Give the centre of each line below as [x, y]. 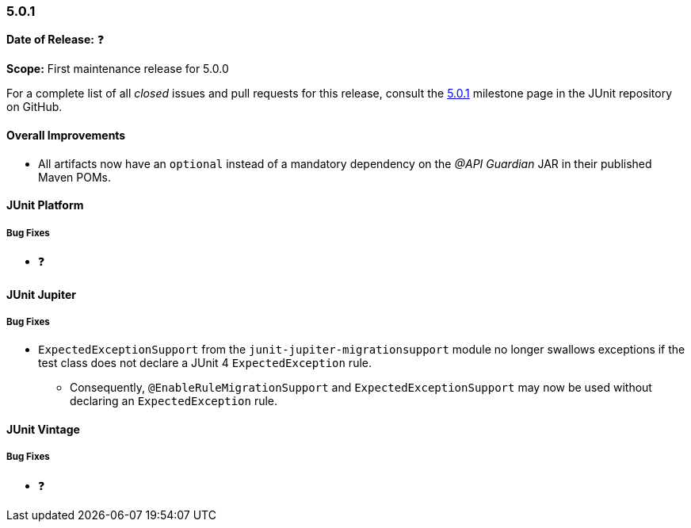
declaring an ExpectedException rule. [174, 401]
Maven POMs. [74, 177]
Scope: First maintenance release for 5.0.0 [118, 69]
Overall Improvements [66, 135]
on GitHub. [34, 107]
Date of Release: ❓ [55, 40]
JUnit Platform [45, 205]
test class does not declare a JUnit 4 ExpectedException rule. [205, 363]
